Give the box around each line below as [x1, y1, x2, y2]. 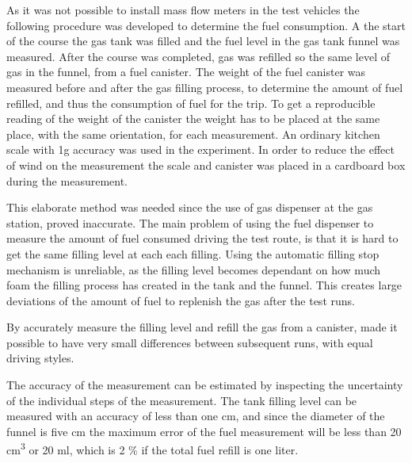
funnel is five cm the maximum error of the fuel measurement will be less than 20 [6, 423, 402, 439]
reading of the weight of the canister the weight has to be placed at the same [6, 110, 380, 127]
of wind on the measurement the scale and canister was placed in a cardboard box [6, 156, 406, 173]
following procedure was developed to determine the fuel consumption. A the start [6, 17, 406, 33]
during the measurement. [6, 172, 128, 189]
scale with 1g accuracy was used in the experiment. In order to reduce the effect [6, 141, 395, 158]
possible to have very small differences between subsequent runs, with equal [6, 334, 373, 350]
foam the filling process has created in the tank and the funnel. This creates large [6, 277, 402, 293]
